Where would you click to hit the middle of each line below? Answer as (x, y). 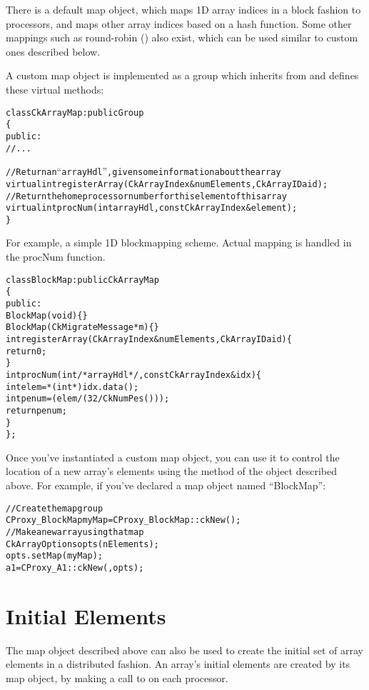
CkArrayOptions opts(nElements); (82, 544)
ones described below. (53, 51)
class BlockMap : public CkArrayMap (82, 280)
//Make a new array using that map (75, 532)
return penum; (36, 410)
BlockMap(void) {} (47, 315)
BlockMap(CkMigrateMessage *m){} (82, 327)
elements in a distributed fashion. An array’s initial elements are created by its (178, 664)
